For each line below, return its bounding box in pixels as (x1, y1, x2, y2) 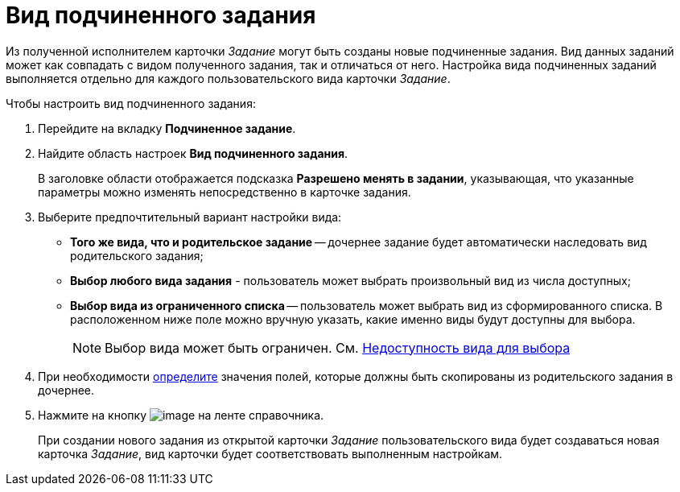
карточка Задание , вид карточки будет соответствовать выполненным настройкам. (38, 446, 503, 461)
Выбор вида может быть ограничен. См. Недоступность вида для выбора (105, 339, 571, 356)
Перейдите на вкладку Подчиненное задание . (38, 121, 296, 135)
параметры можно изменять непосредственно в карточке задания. (38, 184, 411, 199)
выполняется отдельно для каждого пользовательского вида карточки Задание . (6, 71, 451, 85)
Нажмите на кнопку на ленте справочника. (38, 407, 324, 422)
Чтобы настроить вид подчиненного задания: (6, 96, 256, 110)
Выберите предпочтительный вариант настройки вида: (38, 209, 342, 224)
